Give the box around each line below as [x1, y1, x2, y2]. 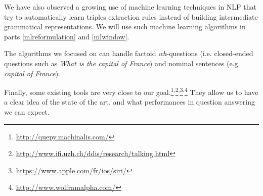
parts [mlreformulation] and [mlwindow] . [4, 31, 129, 41]
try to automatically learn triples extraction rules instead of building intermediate [4, 11, 258, 22]
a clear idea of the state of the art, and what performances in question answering [4, 96, 255, 107]
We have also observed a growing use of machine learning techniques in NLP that [4, 2, 256, 12]
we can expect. [4, 107, 50, 117]
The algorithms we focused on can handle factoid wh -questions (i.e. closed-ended [4, 48, 253, 59]
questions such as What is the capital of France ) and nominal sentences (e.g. [4, 58, 240, 68]
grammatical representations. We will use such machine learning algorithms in [4, 21, 246, 32]
